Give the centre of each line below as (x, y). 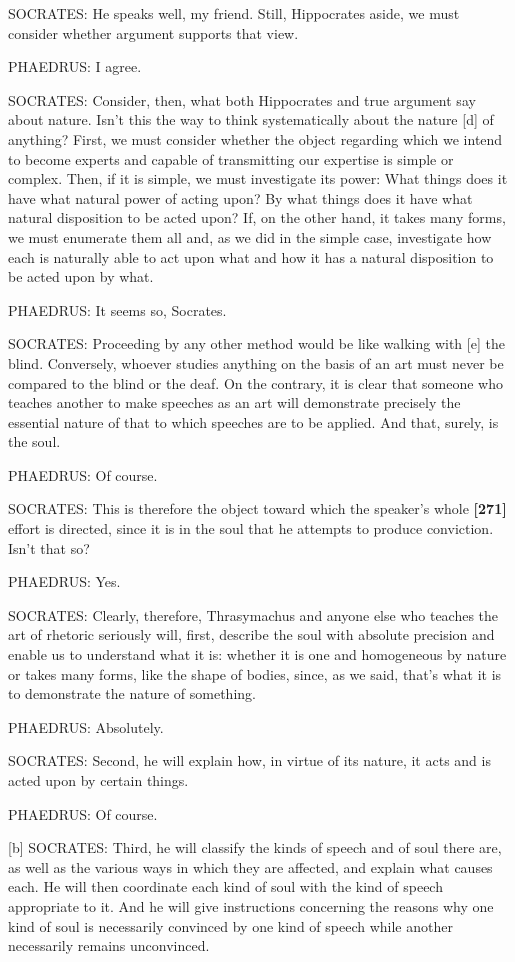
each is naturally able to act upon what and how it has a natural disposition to (251, 256)
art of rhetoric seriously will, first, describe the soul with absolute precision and (251, 634)
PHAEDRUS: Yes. (64, 581)
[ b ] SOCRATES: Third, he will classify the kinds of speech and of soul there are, (255, 847)
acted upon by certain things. (98, 780)
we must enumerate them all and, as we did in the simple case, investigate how (250, 236)
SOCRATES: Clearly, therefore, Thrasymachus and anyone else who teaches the (253, 614)
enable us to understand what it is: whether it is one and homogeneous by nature (257, 654)
